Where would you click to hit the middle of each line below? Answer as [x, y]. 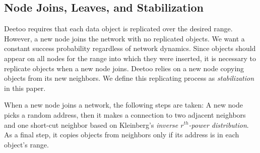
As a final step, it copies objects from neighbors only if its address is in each [122, 135]
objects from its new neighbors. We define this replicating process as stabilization [129, 78]
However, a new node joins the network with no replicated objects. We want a [124, 38]
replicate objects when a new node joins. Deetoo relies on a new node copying [124, 68]
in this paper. [25, 88]
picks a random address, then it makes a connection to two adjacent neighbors [125, 114]
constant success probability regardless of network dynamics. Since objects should [130, 48]
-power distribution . [219, 124]
